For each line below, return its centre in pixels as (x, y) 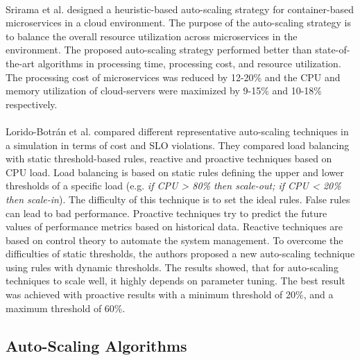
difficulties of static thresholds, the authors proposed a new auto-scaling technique (180, 254)
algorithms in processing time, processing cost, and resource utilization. (189, 63)
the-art (20, 63)
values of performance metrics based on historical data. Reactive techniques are (174, 226)
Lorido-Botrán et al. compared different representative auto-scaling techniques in (177, 131)
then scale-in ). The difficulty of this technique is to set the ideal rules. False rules (178, 199)
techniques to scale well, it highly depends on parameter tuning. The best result (175, 281)
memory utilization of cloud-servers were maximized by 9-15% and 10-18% (164, 91)
